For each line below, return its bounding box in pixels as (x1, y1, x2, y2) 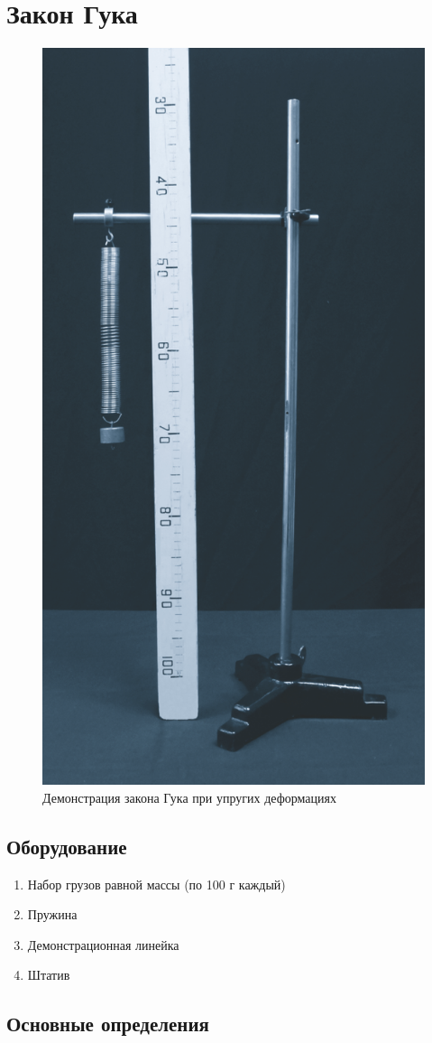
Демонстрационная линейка (27, 935, 179, 954)
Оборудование (6, 832, 127, 860)
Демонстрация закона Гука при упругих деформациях (42, 787, 336, 806)
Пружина (27, 905, 78, 924)
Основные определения (6, 1010, 209, 1038)
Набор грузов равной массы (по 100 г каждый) (27, 874, 286, 893)
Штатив (27, 965, 70, 984)
